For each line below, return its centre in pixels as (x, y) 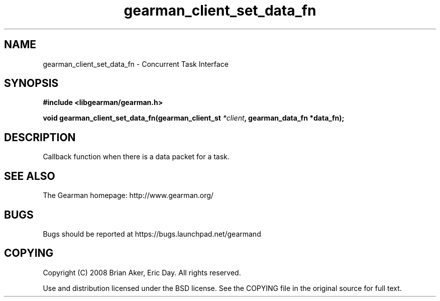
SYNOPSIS (31, 83)
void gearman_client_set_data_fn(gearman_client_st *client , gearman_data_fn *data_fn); (194, 118)
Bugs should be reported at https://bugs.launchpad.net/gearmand (152, 234)
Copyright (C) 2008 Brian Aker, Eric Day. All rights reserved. (142, 272)
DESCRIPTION (40, 137)
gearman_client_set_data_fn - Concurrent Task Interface (136, 64)
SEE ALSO (30, 176)
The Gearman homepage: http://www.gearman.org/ (128, 195)
